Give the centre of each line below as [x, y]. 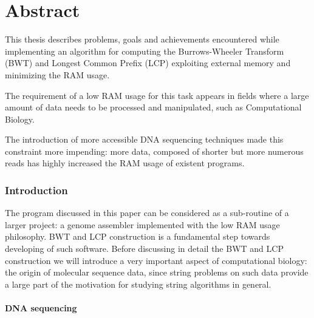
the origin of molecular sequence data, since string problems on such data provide [157, 272]
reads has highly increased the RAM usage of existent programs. [125, 163]
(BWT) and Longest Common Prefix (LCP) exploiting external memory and [148, 63]
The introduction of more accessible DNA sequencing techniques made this [144, 139]
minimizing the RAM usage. [57, 74]
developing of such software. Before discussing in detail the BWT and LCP [144, 249]
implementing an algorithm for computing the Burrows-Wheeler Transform [145, 51]
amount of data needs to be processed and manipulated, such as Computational [153, 107]
